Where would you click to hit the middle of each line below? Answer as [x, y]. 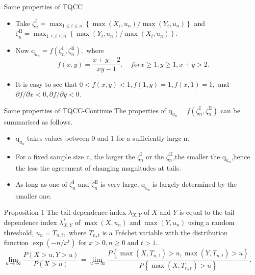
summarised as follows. [38, 121]
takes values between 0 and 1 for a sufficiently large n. [108, 138]
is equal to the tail [207, 212]
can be [230, 110]
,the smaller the [196, 156]
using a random [211, 222]
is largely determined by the [195, 184]
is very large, [120, 184]
